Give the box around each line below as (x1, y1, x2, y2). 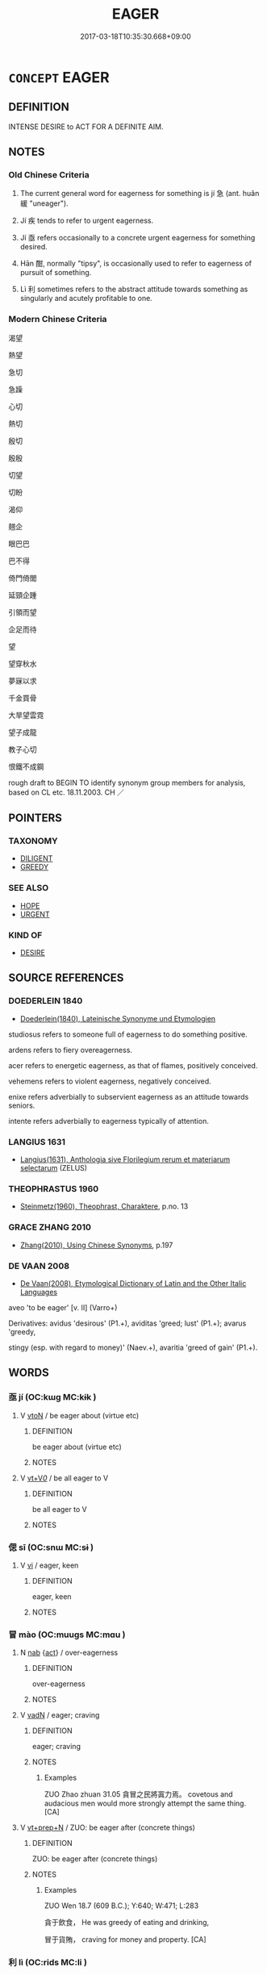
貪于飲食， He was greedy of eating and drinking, (44, 1918, 210, 1927)
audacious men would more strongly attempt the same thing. (44, 1798, 247, 1808)
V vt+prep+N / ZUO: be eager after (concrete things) (19, 1823, 196, 1832)
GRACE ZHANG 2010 (8, 1221, 91, 1233)
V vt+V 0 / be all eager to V (19, 1473, 109, 1483)
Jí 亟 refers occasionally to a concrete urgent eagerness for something (19, 233, 256, 243)
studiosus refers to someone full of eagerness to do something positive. (8, 1029, 248, 1039)
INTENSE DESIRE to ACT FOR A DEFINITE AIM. (8, 122, 164, 132)
